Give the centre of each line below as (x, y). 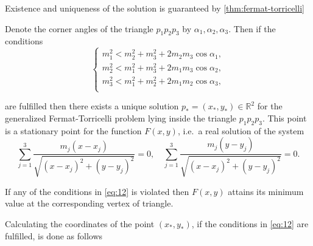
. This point (284, 118)
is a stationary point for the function (73, 130)
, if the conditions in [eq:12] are (250, 223)
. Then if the (252, 28)
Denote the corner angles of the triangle (79, 28)
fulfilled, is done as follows (54, 235)
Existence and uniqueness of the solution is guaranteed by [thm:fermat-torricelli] (155, 8)
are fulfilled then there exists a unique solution (92, 106)
